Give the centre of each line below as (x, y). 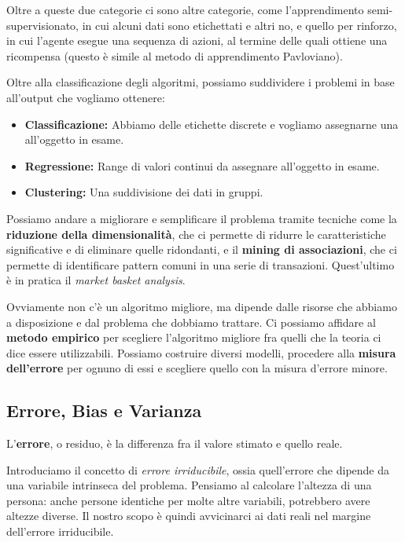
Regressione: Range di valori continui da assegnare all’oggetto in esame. (202, 165)
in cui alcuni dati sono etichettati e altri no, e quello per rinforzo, (239, 25)
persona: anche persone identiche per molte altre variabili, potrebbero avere (188, 500)
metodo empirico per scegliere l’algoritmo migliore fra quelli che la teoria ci (194, 337)
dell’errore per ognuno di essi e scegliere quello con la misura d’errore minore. (197, 368)
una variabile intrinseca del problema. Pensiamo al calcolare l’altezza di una (189, 485)
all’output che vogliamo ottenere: (86, 97)
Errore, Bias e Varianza (104, 410)
